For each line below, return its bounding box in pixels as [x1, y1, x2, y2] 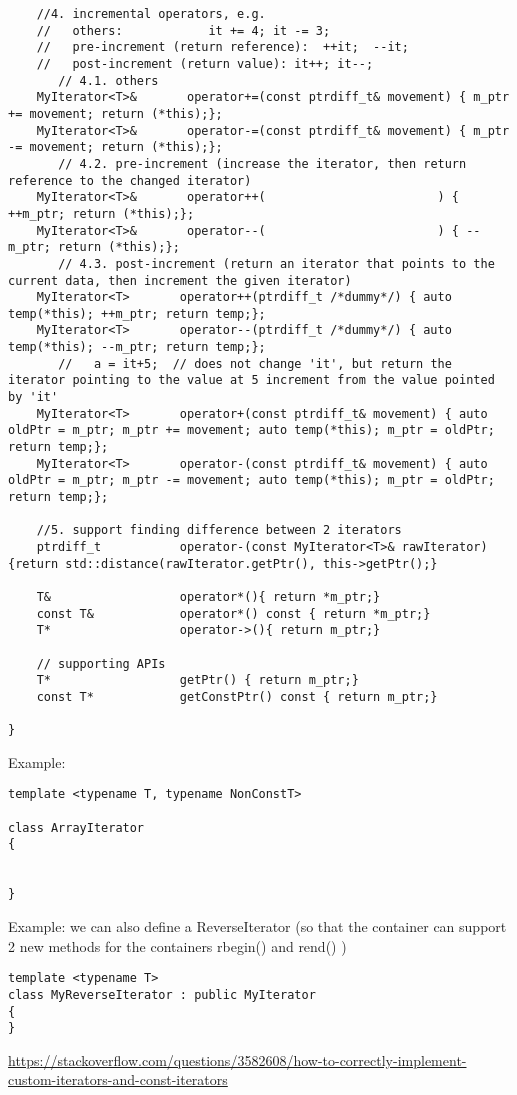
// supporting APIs [36, 656, 166, 671]
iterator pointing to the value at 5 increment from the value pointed [8, 373, 495, 388]
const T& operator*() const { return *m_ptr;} [36, 606, 431, 621]
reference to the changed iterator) [8, 173, 252, 188]
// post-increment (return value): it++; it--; [36, 56, 374, 71]
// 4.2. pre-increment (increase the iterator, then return [58, 156, 467, 171]
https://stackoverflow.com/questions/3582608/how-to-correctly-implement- [8, 1049, 467, 1070]
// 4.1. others [58, 73, 159, 88]
